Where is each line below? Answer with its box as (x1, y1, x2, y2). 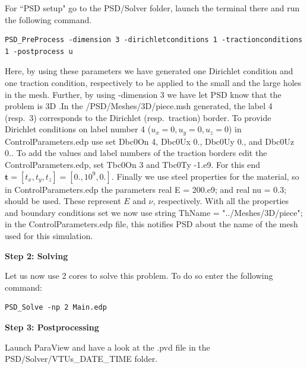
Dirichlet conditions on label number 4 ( (5, 123, 151, 135)
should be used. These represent (5, 195, 121, 207)
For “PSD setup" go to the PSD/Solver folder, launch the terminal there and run (5, 2, 300, 14)
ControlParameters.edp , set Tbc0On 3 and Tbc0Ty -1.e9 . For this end (5, 158, 261, 170)
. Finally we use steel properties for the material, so (111, 170, 299, 182)
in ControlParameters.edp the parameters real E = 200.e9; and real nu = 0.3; (5, 183, 287, 195)
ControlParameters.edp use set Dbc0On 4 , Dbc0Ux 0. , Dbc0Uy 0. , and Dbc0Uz (5, 135, 295, 147)
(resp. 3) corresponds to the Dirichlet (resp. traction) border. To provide (5, 111, 271, 123)
